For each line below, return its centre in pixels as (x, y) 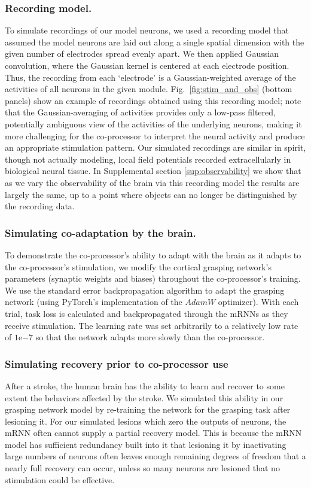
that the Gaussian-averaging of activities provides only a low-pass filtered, (140, 112)
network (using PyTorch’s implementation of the (94, 302)
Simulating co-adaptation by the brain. (100, 232)
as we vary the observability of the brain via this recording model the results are (152, 182)
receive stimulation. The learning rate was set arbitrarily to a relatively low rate (152, 325)
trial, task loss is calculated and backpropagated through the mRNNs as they (147, 313)
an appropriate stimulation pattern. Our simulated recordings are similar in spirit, (155, 147)
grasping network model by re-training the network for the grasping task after (148, 409)
